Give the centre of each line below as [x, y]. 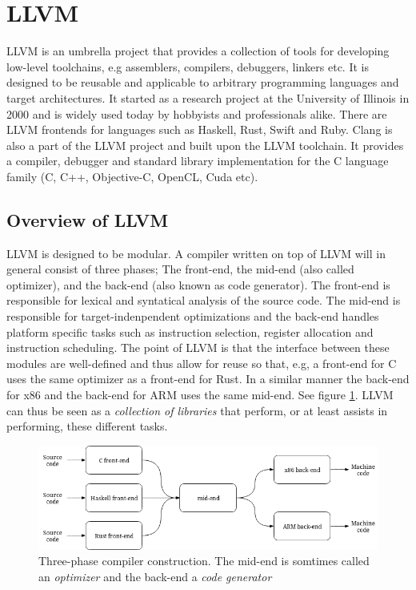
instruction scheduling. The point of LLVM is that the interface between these [198, 348]
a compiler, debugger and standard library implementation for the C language [198, 161]
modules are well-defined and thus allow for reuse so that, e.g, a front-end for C [202, 363]
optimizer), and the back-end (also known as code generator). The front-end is [198, 284]
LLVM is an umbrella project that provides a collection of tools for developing [198, 51]
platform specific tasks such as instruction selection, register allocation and [190, 331]
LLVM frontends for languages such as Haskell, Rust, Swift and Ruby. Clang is [200, 129]
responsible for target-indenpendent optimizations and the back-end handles [193, 316]
